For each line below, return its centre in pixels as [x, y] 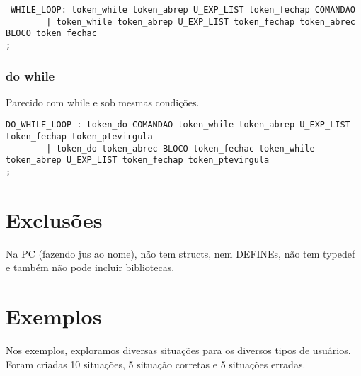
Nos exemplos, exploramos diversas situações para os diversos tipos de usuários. [178, 350]
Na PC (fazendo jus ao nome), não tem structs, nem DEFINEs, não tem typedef [180, 253]
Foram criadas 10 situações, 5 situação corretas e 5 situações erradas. [156, 364]
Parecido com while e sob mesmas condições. [103, 102]
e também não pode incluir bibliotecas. [90, 267]
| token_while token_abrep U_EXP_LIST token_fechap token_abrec [201, 22]
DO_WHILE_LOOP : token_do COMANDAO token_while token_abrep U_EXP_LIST [178, 125]
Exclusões [54, 219]
